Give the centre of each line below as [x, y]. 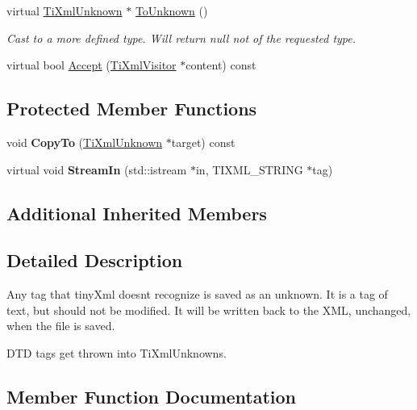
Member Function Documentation [152, 396]
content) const [221, 65]
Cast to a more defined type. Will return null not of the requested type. [181, 38]
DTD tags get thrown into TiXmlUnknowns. [117, 352]
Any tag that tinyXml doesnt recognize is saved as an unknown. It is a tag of [197, 294]
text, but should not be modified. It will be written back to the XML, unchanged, [209, 310]
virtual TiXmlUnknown [65, 10]
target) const [203, 142]
